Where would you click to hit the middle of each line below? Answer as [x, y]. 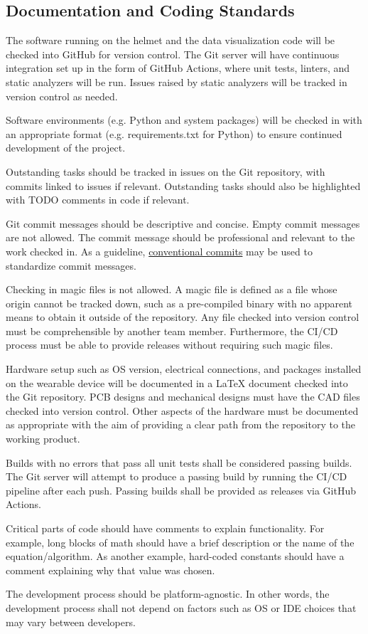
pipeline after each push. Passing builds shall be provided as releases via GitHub [181, 490]
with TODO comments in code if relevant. [98, 200]
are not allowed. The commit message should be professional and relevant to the [180, 237]
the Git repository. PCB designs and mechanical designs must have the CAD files [183, 397]
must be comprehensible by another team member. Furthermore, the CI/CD [172, 331]
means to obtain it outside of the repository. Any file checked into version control [183, 317]
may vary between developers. [71, 622]
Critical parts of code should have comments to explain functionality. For [165, 528]
